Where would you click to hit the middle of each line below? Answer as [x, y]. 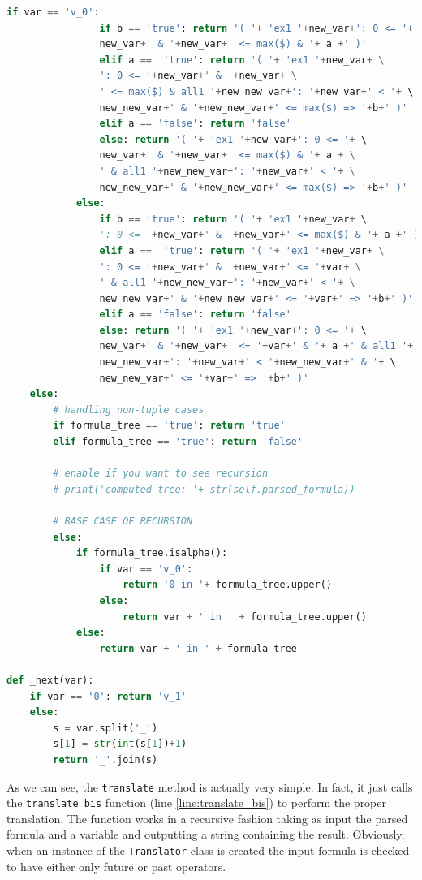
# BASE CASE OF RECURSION [123, 521]
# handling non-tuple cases [129, 410]
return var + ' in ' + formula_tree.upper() [245, 617]
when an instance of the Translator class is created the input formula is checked [208, 850]
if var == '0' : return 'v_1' [108, 696]
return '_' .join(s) [105, 759]
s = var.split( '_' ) [105, 728]
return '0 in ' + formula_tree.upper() [227, 585]
